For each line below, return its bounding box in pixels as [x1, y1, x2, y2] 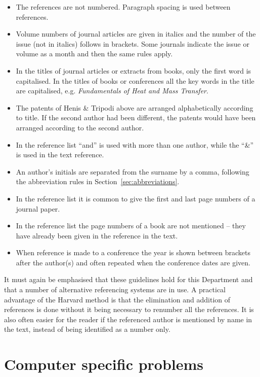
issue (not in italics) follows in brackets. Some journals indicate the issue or [16, 38, 249, 49]
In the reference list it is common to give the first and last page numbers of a [16, 193, 255, 203]
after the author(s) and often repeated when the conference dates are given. [16, 257, 250, 267]
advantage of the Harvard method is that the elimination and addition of [4, 294, 231, 304]
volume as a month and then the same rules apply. [16, 48, 173, 59]
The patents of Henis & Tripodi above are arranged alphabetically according [16, 102, 253, 113]
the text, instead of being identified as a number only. [4, 324, 170, 334]
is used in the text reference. [16, 149, 104, 160]
